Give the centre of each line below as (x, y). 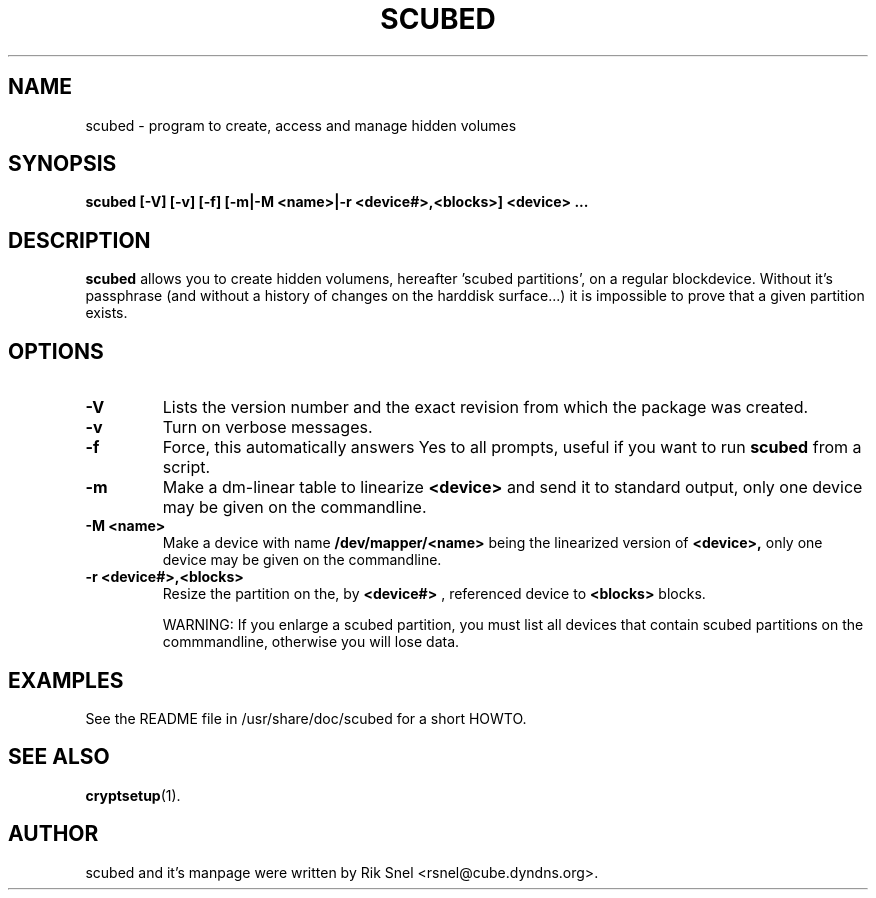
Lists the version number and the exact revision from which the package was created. (485, 407)
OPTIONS (56, 351)
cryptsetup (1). (133, 795)
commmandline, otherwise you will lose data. (311, 642)
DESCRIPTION (79, 240)
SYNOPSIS (62, 164)
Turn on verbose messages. (267, 427)
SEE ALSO (59, 757)
